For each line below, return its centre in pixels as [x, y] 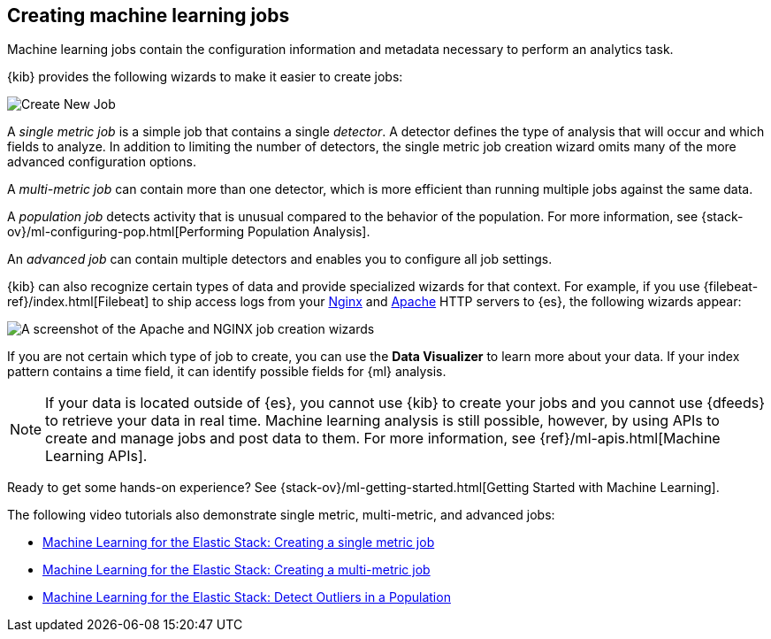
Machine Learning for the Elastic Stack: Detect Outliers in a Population [247, 597]
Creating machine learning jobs [149, 15]
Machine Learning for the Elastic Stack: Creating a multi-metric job [237, 570]
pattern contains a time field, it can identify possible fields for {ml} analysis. [227, 372]
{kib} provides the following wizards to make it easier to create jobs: [205, 77]
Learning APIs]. [96, 456]
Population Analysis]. [309, 232]
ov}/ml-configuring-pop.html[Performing [126, 232]
